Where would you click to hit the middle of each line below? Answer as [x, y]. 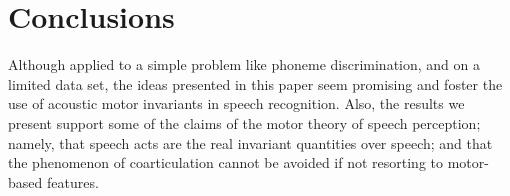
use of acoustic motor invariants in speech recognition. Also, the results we [236, 103]
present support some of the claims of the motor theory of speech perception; [244, 122]
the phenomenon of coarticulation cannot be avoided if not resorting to [226, 162]
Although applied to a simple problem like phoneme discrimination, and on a [244, 64]
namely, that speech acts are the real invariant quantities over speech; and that [250, 142]
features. [72, 181]
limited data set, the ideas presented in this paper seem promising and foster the [255, 83]
